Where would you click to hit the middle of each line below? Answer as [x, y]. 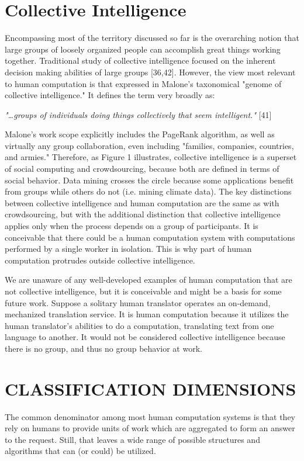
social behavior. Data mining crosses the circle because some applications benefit [149, 180]
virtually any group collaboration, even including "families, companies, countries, [149, 145]
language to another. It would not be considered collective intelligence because [145, 337]
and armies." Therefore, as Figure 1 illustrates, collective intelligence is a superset [151, 157]
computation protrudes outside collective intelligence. [100, 260]
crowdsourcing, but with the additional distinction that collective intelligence [143, 214]
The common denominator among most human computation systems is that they [150, 416]
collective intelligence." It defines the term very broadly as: [110, 95]
